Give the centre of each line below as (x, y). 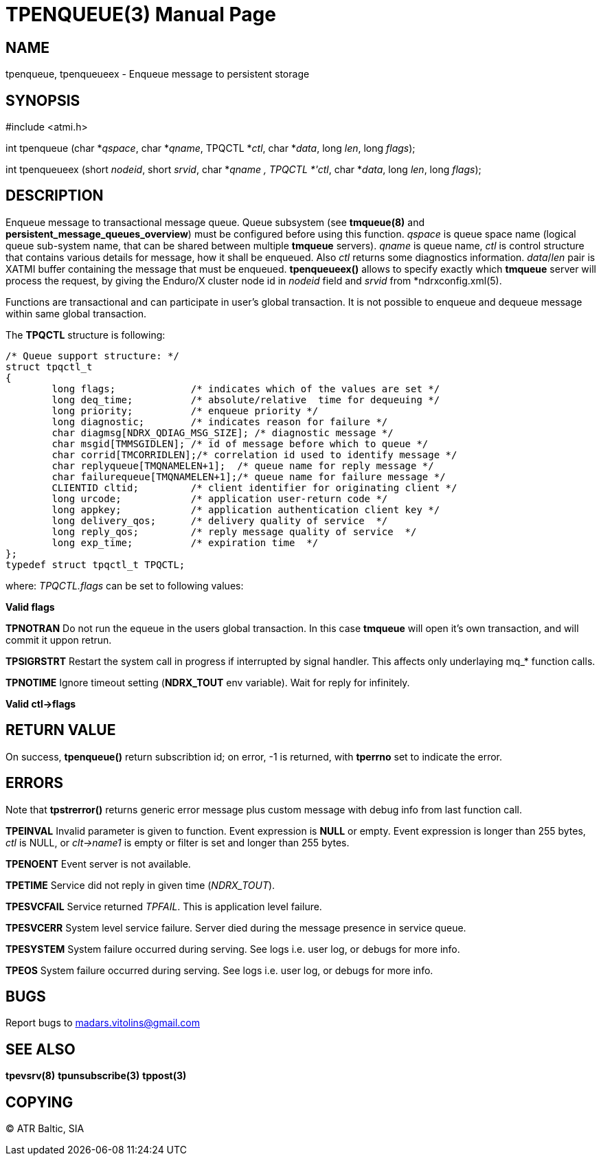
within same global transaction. (76, 313)
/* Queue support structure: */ (92, 356)
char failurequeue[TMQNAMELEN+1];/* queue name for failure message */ (249, 476)
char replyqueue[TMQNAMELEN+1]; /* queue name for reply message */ (243, 465)
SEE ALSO (41, 1049)
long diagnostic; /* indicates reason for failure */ (220, 421)
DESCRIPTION (55, 196)
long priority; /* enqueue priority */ (185, 410)
